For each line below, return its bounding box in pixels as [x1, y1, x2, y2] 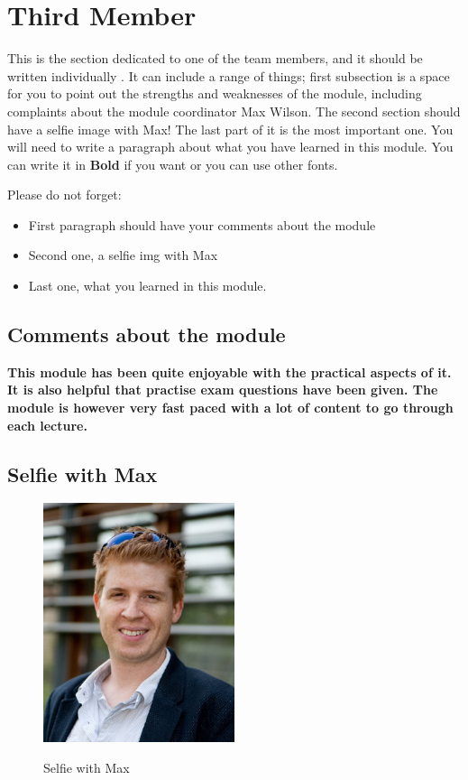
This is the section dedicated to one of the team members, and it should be [7, 49, 423, 68]
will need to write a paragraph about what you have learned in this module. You [7, 137, 454, 156]
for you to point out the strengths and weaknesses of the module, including [7, 84, 422, 103]
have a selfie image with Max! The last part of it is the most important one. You [7, 119, 454, 138]
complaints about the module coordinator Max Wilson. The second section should [7, 101, 461, 120]
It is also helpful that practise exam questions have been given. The [7, 380, 438, 399]
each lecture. [7, 415, 87, 434]
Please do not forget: [7, 185, 122, 204]
